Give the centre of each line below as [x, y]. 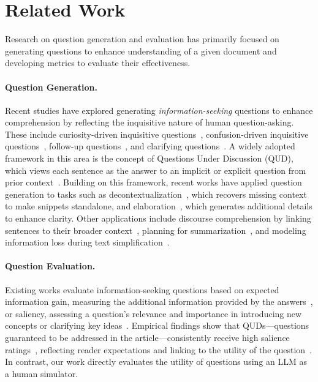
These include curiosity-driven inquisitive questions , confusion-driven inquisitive [157, 134]
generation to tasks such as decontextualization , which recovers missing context [156, 194]
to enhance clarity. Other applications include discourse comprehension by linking [158, 218]
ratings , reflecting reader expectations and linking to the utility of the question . [158, 349]
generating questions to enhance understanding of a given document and [141, 51]
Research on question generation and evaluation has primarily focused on [142, 39]
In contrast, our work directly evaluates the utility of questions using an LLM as [156, 361]
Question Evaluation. [50, 266]
